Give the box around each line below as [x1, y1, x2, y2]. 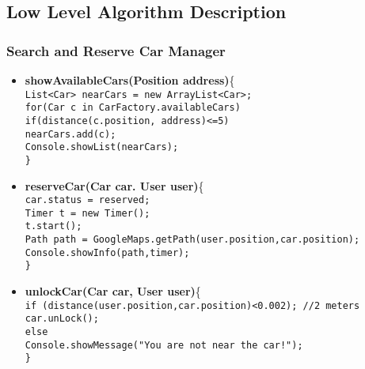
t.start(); [25, 220, 82, 232]
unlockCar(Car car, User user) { [25, 283, 201, 299]
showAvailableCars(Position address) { [25, 72, 235, 88]
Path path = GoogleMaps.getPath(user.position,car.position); [25, 234, 360, 246]
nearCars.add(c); [25, 128, 116, 140]
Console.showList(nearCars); [25, 141, 179, 153]
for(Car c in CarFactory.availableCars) [25, 102, 241, 114]
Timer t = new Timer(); [25, 207, 150, 219]
